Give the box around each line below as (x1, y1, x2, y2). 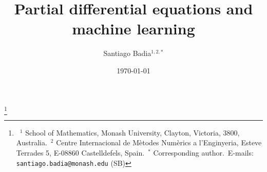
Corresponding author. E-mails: (153, 147, 254, 158)
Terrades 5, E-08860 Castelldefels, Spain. (16, 147, 145, 158)
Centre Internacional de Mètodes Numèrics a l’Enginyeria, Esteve (56, 137, 262, 148)
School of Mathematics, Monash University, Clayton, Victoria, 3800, (25, 127, 240, 138)
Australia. (16, 137, 47, 148)
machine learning (72, 18, 195, 39)
